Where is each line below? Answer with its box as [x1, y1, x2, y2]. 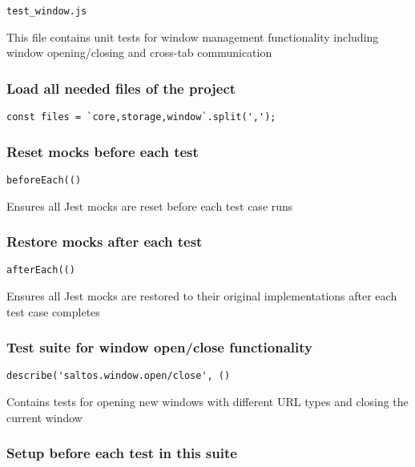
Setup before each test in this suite [6, 443, 237, 463]
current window [6, 409, 83, 425]
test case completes [6, 303, 100, 320]
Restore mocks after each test [6, 231, 203, 252]
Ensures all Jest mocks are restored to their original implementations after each [6, 288, 397, 304]
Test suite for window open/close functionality [6, 337, 312, 357]
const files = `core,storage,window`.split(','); [6, 111, 276, 123]
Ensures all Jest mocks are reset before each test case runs [6, 197, 293, 214]
